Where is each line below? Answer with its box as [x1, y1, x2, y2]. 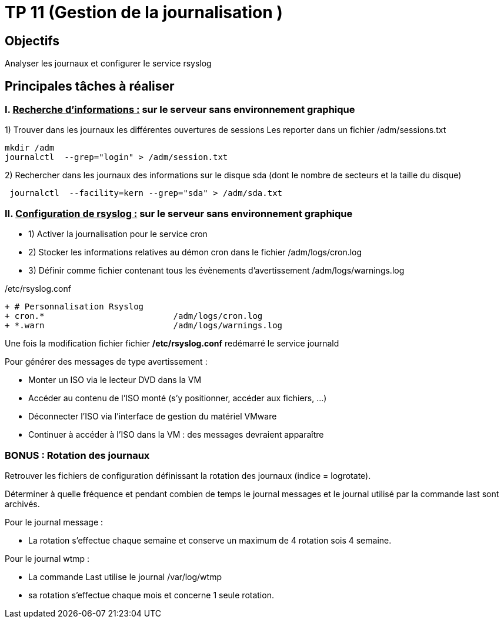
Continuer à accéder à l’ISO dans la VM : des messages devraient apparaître [28, 429, 324, 440]
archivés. [5, 498, 40, 509]
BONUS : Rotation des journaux [5, 449, 150, 461]
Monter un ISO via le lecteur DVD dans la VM [28, 375, 202, 385]
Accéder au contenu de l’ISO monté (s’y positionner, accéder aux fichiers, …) [28, 393, 327, 404]
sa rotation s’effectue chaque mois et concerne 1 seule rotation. [28, 589, 274, 600]
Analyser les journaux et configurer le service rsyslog [5, 58, 212, 69]
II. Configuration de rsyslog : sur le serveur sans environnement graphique [5, 207, 353, 219]
